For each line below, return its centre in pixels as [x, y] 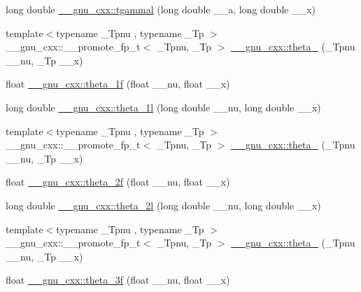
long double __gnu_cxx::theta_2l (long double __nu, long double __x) [163, 205]
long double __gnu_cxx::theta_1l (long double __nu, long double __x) [163, 107]
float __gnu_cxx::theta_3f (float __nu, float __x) [118, 280]
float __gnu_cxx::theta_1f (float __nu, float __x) [118, 84]
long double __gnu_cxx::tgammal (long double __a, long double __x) [161, 9]
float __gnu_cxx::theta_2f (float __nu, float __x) [118, 182]
